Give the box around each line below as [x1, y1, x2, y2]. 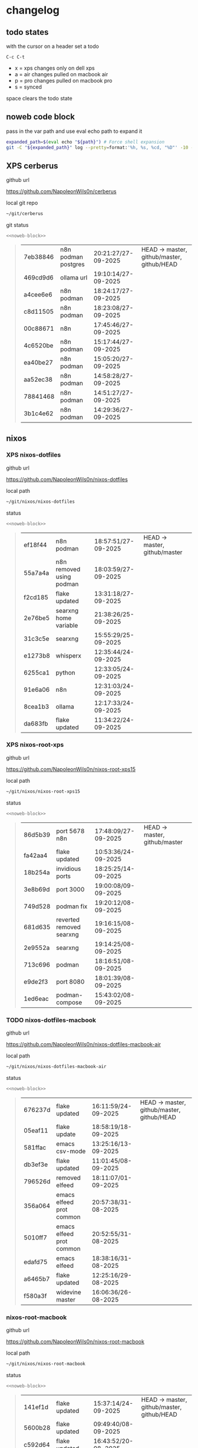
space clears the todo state [6, 95, 72, 102]
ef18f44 [23, 541, 47, 549]
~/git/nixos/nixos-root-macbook [6, 1361, 85, 1366]
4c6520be [23, 341, 54, 350]
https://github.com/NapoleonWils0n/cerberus [6, 188, 117, 195]
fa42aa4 [23, 851, 48, 860]
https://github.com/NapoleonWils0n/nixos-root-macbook [6, 1338, 144, 1345]
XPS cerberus [6, 161, 58, 171]
